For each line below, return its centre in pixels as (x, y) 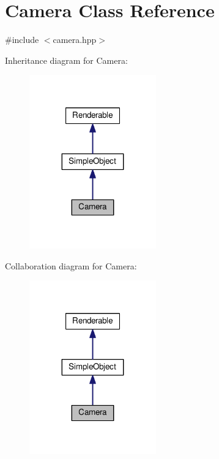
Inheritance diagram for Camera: (66, 60)
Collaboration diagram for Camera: (71, 265)
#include (22, 40)
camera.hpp (75, 40)
